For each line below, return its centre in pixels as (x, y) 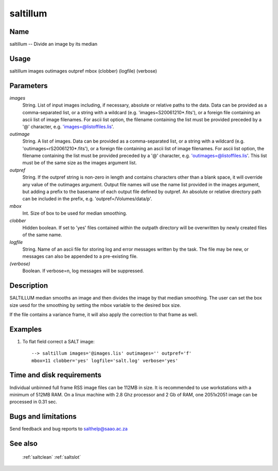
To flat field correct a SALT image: (58, 341)
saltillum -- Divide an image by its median (54, 44)
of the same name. (42, 235)
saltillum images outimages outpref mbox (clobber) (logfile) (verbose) (83, 71)
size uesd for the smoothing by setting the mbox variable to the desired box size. (95, 305)
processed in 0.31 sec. (33, 402)
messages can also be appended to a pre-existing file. (80, 256)
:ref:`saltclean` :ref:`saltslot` (52, 457)
